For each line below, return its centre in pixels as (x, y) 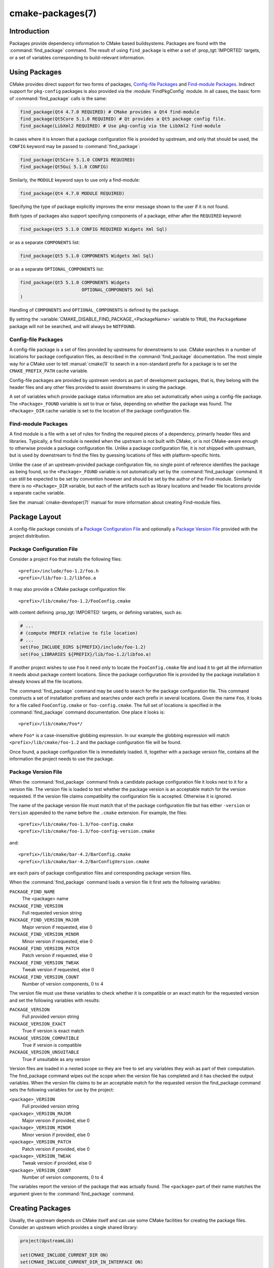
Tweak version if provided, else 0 (57, 1163)
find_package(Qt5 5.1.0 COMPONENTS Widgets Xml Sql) (87, 256)
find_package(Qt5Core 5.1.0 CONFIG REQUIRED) (78, 160)
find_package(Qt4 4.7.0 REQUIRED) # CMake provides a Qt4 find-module (110, 112)
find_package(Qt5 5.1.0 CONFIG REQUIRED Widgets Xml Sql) (94, 229)
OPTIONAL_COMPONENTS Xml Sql (118, 290)
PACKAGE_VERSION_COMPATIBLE (44, 1038)
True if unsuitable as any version (56, 1059)
